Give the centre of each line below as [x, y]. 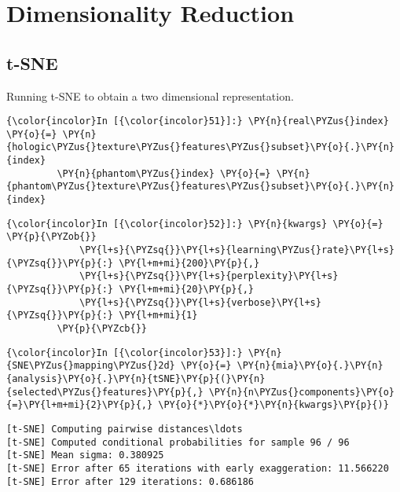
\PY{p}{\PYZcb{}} [102, 329]
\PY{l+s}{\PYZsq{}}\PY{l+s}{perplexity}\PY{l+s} [209, 276]
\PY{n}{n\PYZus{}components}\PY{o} [301, 392]
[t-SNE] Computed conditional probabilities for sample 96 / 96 [178, 442]
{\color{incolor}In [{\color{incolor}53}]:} [125, 352]
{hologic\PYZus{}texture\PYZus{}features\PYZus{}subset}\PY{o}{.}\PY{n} [200, 147]
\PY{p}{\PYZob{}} [51, 237]
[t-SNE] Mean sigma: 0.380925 [85, 455]
